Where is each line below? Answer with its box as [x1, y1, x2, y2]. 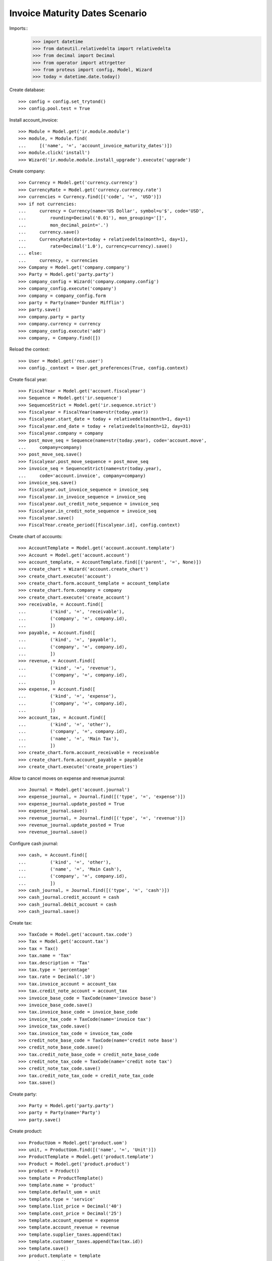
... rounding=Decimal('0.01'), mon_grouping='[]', [18, 215, 167, 221]
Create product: [9, 1128, 42, 1134]
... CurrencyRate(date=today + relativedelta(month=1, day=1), [18, 236, 188, 242]
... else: [18, 250, 42, 256]
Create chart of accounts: [9, 533, 63, 539]
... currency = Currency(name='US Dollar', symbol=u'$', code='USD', [18, 208, 205, 214]
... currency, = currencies [18, 257, 98, 263]
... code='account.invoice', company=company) [18, 473, 146, 479]
